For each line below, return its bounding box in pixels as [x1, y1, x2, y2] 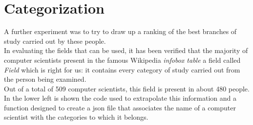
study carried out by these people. [4, 36, 106, 46]
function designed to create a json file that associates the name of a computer [4, 102, 236, 112]
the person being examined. [4, 74, 86, 84]
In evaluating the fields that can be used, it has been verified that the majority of [4, 45, 248, 55]
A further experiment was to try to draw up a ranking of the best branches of [4, 26, 237, 36]
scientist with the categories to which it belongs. [4, 112, 148, 122]
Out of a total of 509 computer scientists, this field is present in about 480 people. [4, 83, 250, 93]
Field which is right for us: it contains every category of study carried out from [4, 64, 240, 74]
